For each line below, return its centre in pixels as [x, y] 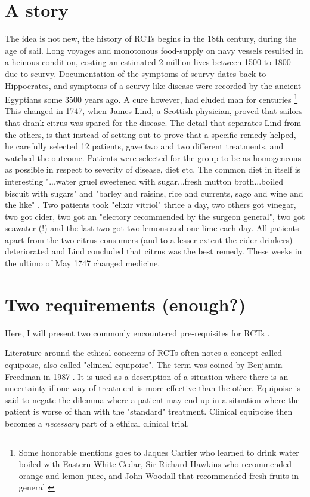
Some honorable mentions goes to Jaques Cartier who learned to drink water [159, 452]
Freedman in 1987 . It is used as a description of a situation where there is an [147, 376]
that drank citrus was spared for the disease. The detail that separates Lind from [153, 122]
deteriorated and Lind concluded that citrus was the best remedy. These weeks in [154, 251]
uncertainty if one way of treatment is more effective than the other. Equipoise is [153, 388]
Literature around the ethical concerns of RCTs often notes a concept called [144, 353]
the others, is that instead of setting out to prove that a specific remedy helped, [151, 134]
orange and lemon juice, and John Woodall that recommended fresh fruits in [159, 475]
